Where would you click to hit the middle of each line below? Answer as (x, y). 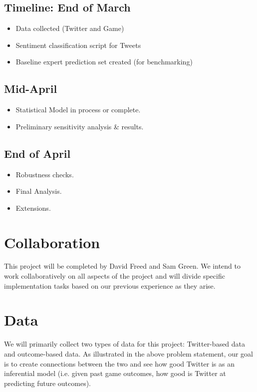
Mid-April (31, 89)
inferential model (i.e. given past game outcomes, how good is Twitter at (115, 373)
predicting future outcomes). (48, 383)
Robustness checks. (45, 174)
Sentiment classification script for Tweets (78, 45)
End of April (37, 153)
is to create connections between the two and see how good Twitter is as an (119, 363)
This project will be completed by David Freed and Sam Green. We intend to (122, 266)
